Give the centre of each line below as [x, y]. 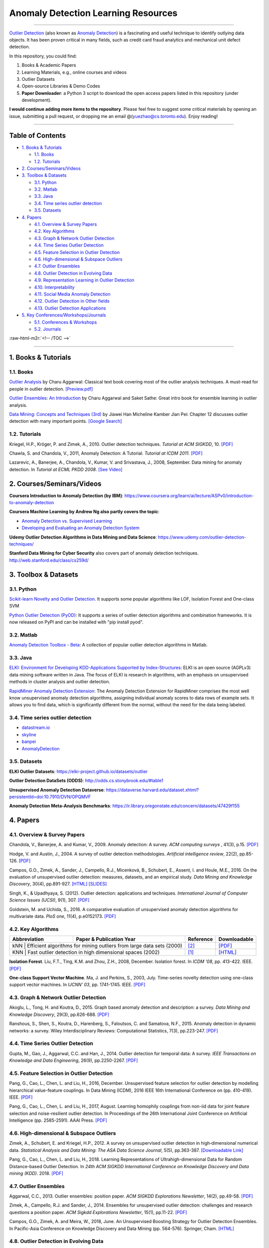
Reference [200, 939]
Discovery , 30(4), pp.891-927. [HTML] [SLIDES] [58, 884]
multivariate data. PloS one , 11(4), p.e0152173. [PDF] [63, 916]
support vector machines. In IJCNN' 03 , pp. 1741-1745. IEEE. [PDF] [77, 985]
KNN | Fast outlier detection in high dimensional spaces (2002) [86, 952]
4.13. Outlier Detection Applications [70, 308]
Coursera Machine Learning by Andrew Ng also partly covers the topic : [84, 512]
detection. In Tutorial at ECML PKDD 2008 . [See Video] [66, 469]
